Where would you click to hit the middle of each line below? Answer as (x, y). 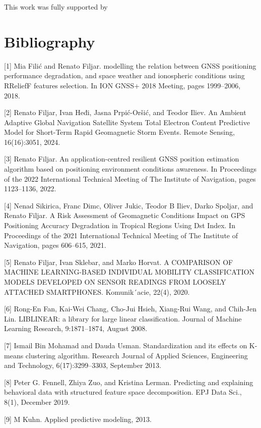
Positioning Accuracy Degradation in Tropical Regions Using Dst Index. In (120, 225)
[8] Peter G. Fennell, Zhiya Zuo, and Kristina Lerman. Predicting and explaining (129, 382)
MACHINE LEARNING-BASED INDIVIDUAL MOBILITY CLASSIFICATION (129, 272)
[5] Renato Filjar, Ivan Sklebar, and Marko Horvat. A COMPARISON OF (119, 262)
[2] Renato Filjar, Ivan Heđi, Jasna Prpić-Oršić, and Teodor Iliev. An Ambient (125, 112)
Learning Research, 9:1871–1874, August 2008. (76, 328)
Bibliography (50, 41)
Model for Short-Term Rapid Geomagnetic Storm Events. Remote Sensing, (119, 132)
